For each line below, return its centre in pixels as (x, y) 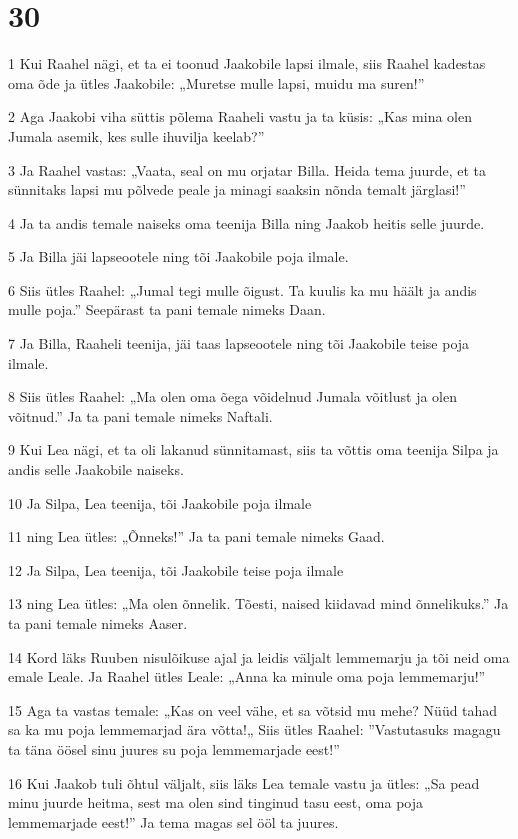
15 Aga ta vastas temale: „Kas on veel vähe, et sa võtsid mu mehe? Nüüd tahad (253, 709)
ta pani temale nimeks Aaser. (98, 623)
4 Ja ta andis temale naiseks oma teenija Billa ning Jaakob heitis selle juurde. (246, 222)
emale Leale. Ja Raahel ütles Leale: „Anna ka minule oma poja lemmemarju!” (247, 676)
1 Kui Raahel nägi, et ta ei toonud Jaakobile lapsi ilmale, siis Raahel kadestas (247, 63)
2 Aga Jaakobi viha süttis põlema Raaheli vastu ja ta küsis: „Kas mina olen (240, 116)
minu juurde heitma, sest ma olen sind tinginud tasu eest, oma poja (215, 802)
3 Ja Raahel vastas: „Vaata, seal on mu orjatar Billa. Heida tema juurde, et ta (247, 169)
